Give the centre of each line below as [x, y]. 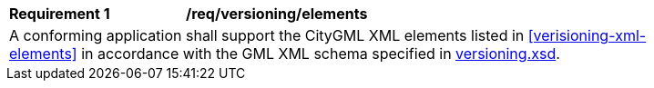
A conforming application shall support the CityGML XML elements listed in [267, 35]
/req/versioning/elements [277, 14]
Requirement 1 [60, 14]
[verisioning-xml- [587, 35]
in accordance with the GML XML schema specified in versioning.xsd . [321, 54]
